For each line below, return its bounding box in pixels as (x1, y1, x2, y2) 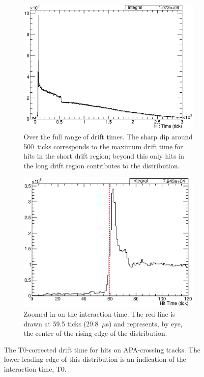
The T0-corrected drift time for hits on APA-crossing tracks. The (4, 344, 201, 354)
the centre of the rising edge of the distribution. (24, 328, 167, 338)
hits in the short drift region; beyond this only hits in (24, 151, 184, 161)
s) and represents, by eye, (106, 318, 183, 328)
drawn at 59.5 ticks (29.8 (24, 318, 99, 328)
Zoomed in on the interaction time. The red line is (24, 308, 175, 319)
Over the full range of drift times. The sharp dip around (24, 131, 193, 141)
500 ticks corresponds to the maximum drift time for (24, 141, 183, 151)
